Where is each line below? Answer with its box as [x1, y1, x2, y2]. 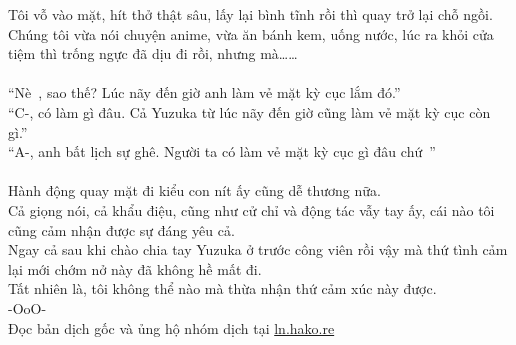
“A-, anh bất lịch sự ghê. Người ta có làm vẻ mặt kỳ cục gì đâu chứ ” [8, 141, 436, 162]
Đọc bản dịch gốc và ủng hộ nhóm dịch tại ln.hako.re [8, 317, 335, 338]
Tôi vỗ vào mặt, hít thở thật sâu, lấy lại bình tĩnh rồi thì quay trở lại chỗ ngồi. [8, 4, 493, 24]
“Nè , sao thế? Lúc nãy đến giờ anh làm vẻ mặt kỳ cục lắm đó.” [8, 82, 401, 103]
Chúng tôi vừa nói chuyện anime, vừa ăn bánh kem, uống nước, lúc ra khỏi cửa [8, 23, 494, 44]
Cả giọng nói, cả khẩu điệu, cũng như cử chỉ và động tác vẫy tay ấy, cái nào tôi [8, 199, 495, 220]
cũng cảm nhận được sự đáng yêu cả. [8, 219, 235, 240]
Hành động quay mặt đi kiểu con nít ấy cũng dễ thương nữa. [8, 180, 381, 201]
